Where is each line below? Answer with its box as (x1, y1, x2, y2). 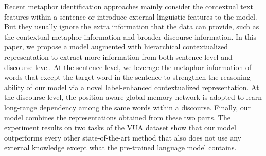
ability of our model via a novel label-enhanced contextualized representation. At (4, 81, 259, 92)
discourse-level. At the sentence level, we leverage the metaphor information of (4, 61, 252, 72)
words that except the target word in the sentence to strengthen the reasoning (4, 72, 251, 82)
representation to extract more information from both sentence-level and (4, 51, 233, 62)
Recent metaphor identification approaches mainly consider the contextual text (4, 1, 253, 11)
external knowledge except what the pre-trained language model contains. (4, 142, 237, 153)
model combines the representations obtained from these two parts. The (4, 112, 230, 123)
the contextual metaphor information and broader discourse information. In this (4, 31, 257, 42)
